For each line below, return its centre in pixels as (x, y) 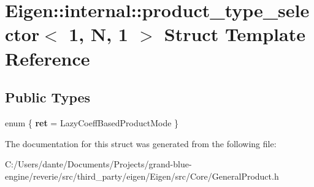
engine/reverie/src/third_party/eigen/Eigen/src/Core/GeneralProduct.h (142, 176)
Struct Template (235, 34)
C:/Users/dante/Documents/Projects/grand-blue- (98, 164)
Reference (48, 58)
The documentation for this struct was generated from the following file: (141, 143)
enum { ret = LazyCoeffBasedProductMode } (92, 122)
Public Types (48, 97)
